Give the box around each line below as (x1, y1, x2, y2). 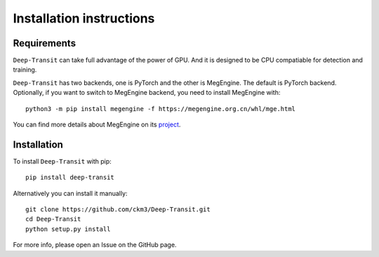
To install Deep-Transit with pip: (13, 157, 112, 165)
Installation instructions (13, 11, 155, 26)
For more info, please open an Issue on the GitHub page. (13, 241, 177, 249)
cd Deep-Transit (25, 215, 81, 223)
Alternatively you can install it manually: (13, 189, 128, 197)
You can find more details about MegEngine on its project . (13, 120, 181, 129)
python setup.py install (25, 225, 111, 233)
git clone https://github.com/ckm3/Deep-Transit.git (25, 206, 211, 213)
